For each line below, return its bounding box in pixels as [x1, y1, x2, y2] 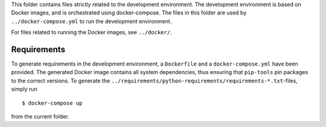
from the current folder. [11, 113, 69, 120]
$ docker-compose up [22, 99, 83, 107]
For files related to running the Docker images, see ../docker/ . [11, 29, 172, 36]
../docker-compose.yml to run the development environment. [11, 17, 172, 25]
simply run [11, 85, 37, 93]
